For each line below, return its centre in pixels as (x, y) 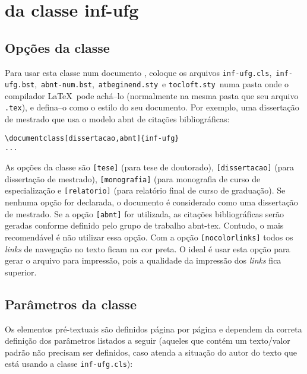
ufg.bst (20, 85)
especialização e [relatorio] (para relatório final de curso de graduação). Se (145, 190)
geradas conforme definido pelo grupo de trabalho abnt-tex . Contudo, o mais (144, 225)
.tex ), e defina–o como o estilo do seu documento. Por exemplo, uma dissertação (152, 107)
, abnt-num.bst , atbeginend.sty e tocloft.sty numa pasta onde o (162, 84)
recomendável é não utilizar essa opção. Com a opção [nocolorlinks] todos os (149, 237)
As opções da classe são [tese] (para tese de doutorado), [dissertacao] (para (149, 167)
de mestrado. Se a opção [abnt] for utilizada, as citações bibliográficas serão (145, 213)
